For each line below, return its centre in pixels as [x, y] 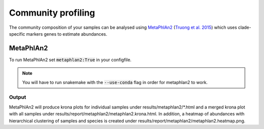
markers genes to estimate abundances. [67, 34]
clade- [244, 27]
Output [18, 97]
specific [17, 34]
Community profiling [52, 13]
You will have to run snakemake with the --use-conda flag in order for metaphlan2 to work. [115, 82]
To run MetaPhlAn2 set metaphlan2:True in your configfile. [70, 60]
